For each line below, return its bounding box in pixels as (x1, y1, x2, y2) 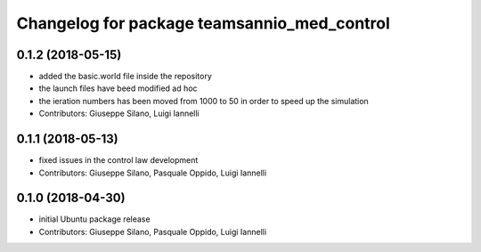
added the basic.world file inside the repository (38, 71, 213, 82)
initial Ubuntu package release (38, 214, 151, 224)
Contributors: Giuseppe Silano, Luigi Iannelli (38, 108, 200, 119)
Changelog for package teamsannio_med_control (16, 13, 391, 33)
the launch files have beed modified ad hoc (38, 83, 198, 93)
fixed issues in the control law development (38, 155, 199, 166)
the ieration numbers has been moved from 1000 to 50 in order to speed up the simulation (38, 95, 369, 106)
